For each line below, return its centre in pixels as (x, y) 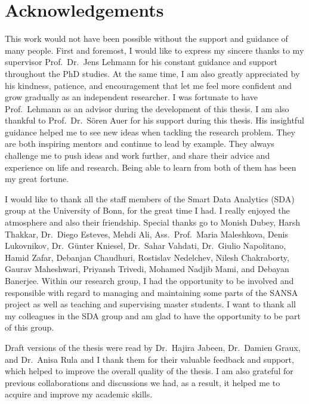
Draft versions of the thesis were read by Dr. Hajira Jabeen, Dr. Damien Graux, (153, 347)
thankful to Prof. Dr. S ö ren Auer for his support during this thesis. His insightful (154, 120)
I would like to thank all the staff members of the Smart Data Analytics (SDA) (150, 198)
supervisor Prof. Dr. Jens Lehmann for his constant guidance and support (141, 62)
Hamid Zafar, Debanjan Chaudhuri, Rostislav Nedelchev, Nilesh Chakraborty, (147, 257)
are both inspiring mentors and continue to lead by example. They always (140, 144)
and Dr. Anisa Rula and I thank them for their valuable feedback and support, (149, 359)
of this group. (30, 327)
